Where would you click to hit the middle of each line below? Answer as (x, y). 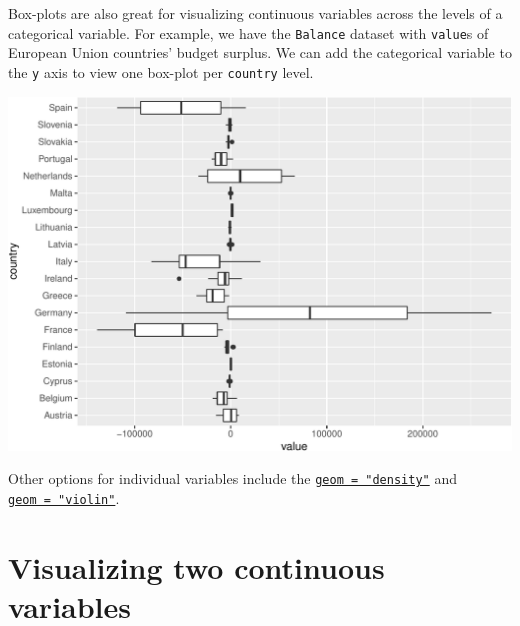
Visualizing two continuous (196, 566)
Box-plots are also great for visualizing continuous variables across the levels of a (255, 13)
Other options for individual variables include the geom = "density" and (232, 478)
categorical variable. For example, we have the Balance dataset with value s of (248, 32)
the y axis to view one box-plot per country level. (161, 71)
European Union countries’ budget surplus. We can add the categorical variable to (260, 52)
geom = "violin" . (64, 498)
